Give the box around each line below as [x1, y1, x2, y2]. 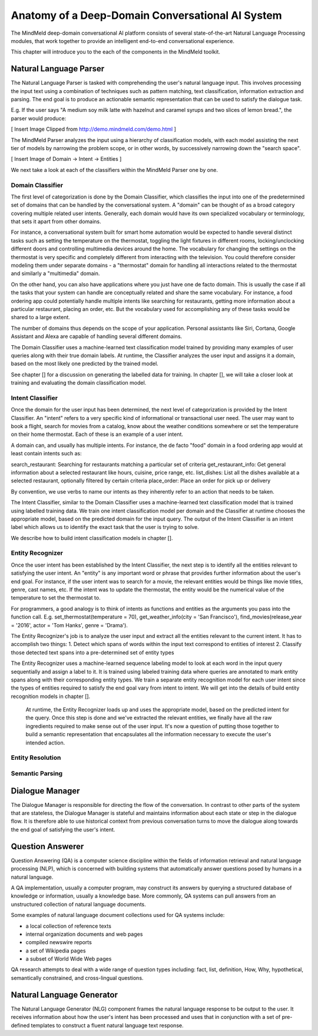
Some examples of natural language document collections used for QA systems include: [11, 912, 225, 919]
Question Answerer [11, 841, 84, 851]
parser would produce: [11, 115, 67, 122]
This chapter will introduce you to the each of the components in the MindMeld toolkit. [11, 48, 221, 55]
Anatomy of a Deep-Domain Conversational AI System [11, 9, 282, 22]
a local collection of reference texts [25, 922, 112, 929]
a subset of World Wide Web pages [25, 955, 112, 962]
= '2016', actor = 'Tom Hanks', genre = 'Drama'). [11, 621, 128, 628]
